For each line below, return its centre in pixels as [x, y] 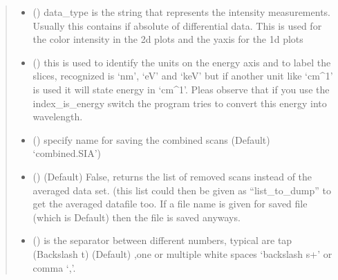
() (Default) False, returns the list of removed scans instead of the [172, 176]
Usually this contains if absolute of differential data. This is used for [177, 25]
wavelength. [58, 116]
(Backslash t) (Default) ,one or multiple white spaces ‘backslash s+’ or [182, 253]
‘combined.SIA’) [67, 153]
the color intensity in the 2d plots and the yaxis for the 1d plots [168, 39]
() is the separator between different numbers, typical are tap [162, 240]
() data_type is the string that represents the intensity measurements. [181, 12]
